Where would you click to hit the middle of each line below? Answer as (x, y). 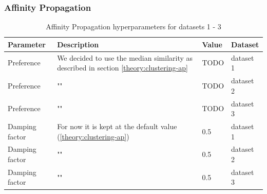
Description (78, 44)
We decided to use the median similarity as (125, 57)
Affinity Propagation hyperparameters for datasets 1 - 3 (133, 27)
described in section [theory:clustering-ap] (122, 68)
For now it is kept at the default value (117, 126)
